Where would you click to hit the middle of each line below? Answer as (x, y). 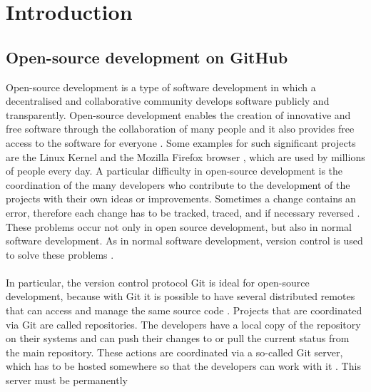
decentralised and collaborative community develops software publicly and (168, 101)
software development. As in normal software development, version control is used (184, 241)
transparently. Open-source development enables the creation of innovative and (178, 114)
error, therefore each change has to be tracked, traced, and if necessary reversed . (183, 212)
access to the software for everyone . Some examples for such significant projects (181, 142)
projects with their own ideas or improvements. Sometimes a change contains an (181, 198)
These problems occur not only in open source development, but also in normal (179, 226)
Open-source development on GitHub (147, 57)
